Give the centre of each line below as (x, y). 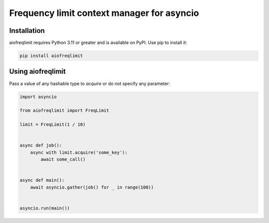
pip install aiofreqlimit (51, 56)
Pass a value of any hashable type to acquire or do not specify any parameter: (90, 83)
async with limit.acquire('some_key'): (79, 152)
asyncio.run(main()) (45, 208)
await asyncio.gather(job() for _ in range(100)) (92, 187)
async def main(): (42, 180)
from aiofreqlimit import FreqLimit (65, 111)
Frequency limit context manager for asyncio (104, 13)
